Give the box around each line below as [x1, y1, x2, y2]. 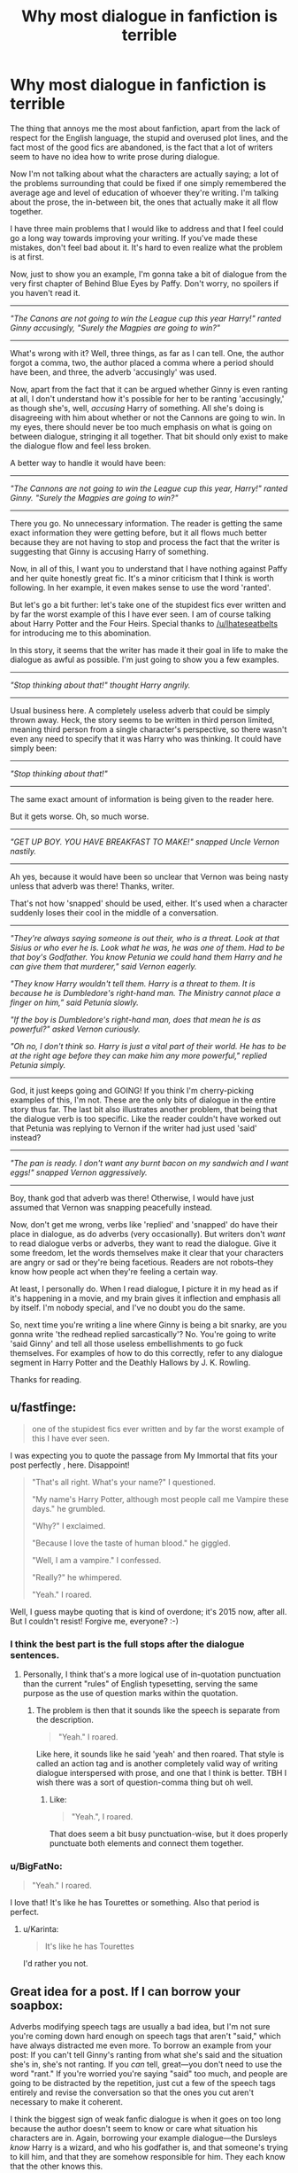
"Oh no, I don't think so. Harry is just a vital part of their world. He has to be [10, 1040, 287, 1051]
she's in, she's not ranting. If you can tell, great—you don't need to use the [10, 2059, 282, 2070]
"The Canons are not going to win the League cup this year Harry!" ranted [10, 313, 282, 323]
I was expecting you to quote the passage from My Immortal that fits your [10, 1450, 278, 1460]
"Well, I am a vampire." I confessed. [31, 1554, 162, 1565]
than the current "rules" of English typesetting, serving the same [22, 1678, 259, 1689]
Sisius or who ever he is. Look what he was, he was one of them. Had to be [10, 942, 286, 953]
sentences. [10, 1648, 60, 1661]
